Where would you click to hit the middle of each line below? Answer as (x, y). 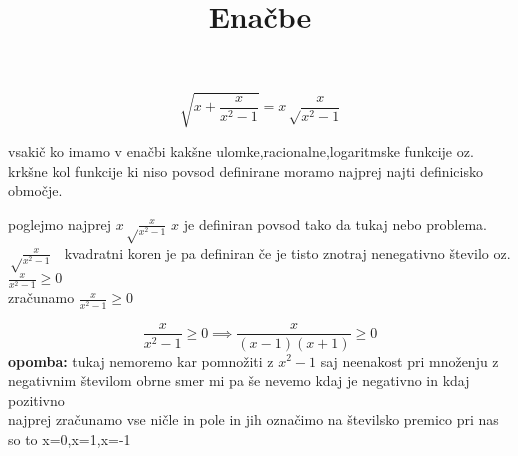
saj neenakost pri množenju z (409, 360)
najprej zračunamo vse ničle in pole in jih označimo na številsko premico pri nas (253, 419)
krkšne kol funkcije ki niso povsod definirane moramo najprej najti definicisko (245, 170)
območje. (35, 190)
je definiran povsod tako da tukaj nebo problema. (335, 223)
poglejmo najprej (60, 223)
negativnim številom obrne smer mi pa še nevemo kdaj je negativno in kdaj (239, 380)
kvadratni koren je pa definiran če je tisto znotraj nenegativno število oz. (287, 252)
